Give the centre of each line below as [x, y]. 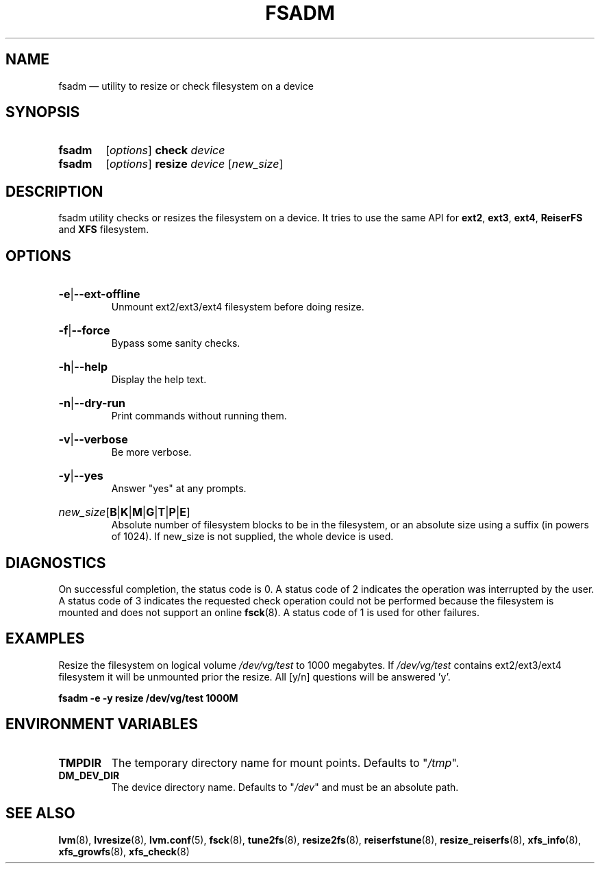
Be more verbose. [151, 452]
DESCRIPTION [54, 191]
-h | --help [83, 367]
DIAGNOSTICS [56, 563]
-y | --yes [81, 476]
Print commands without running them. [199, 416]
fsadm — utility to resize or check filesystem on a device [186, 86]
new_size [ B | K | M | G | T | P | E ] [124, 512]
